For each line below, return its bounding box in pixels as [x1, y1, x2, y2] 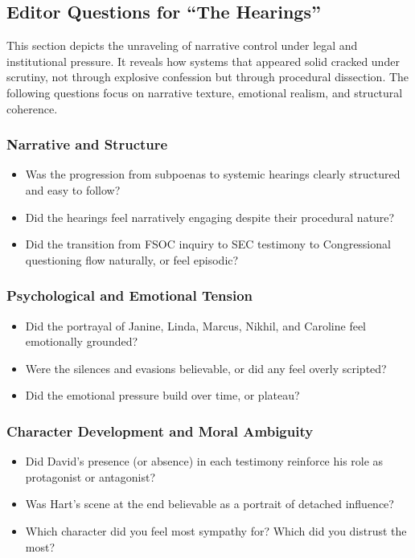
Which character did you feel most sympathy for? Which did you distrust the [25, 522, 407, 539]
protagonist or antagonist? [25, 468, 156, 485]
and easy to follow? [25, 181, 121, 198]
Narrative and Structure [6, 134, 168, 154]
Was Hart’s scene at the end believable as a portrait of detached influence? [25, 495, 394, 512]
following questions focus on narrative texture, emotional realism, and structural [6, 84, 403, 101]
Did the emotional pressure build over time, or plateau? [25, 387, 300, 404]
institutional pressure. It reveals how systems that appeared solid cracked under [6, 52, 400, 69]
